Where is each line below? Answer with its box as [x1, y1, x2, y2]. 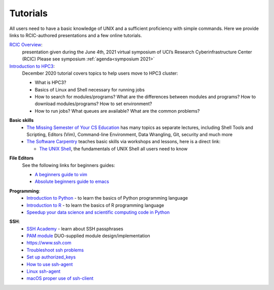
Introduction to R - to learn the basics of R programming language [26, 202, 164, 208]
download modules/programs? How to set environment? [35, 101, 152, 107]
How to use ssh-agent [26, 261, 73, 267]
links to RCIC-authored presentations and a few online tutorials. [9, 32, 142, 38]
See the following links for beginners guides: [22, 162, 115, 168]
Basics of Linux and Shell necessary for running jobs [35, 86, 145, 92]
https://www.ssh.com [26, 240, 72, 246]
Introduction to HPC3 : [9, 63, 55, 69]
